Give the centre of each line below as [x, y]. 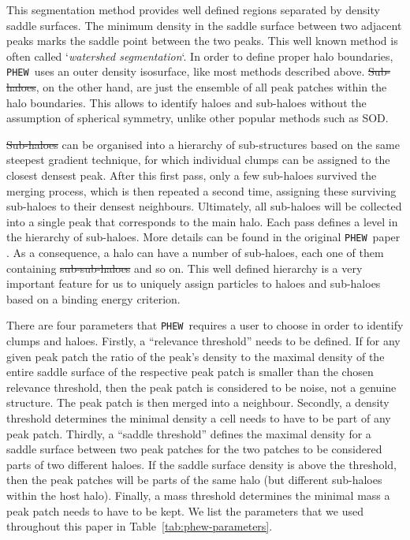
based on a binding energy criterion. [93, 298]
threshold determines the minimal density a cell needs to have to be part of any [199, 418]
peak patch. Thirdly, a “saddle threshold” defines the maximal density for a [189, 433]
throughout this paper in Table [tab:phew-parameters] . [140, 526]
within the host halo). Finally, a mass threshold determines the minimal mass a [198, 495]
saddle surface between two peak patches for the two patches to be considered [194, 449]
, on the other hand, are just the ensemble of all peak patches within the [211, 87]
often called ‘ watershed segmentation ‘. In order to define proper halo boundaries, [200, 56]
